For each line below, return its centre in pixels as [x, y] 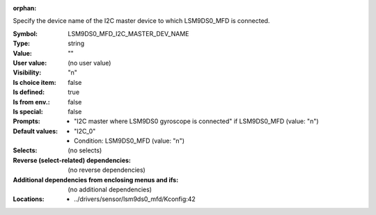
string [76, 43]
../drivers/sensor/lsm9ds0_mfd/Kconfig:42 [135, 199]
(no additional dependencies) [110, 190]
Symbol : [25, 33]
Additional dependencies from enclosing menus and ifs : [96, 180]
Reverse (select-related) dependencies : [72, 160]
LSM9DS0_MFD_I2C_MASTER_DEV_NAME [128, 33]
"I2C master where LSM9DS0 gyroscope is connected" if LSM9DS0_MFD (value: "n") [197, 121]
